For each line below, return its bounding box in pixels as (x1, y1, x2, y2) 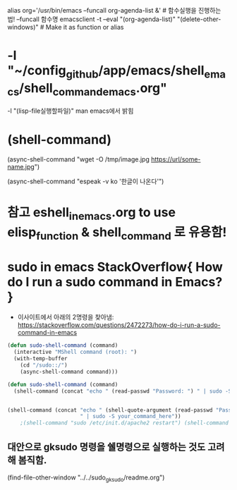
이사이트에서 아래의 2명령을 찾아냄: (17, 313, 114, 321)
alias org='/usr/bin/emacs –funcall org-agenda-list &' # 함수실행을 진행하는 (7, 6, 221, 14)
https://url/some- (150, 155, 201, 164)
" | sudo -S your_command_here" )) (80, 413, 181, 420)
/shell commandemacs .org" (18, 80, 167, 99)
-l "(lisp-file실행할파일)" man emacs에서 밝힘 (7, 106, 134, 115)
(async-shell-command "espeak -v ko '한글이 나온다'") (7, 177, 164, 185)
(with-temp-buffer (13, 355, 68, 362)
